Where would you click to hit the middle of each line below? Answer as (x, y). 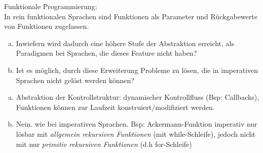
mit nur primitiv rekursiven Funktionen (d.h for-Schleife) (104, 144)
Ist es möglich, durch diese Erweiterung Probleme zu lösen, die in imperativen (137, 70)
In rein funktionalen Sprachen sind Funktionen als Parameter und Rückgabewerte (131, 16)
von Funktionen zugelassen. (47, 26)
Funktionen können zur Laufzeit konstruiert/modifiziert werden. (115, 107)
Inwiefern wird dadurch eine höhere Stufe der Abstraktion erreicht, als (125, 43)
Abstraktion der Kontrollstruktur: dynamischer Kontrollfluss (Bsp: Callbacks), (138, 97)
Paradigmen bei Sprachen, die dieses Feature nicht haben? (106, 53)
